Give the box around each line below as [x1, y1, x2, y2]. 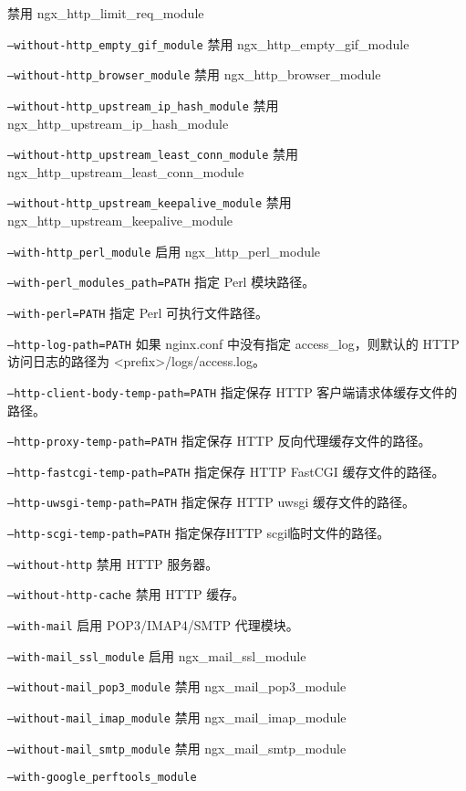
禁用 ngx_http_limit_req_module [7, 4, 204, 22]
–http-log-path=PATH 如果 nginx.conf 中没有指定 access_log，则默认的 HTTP [7, 333, 460, 353]
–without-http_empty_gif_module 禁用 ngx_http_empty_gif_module [7, 34, 409, 53]
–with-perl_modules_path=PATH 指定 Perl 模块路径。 [7, 272, 316, 291]
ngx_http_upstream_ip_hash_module [7, 113, 229, 132]
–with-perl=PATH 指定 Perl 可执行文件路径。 [7, 302, 269, 322]
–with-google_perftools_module [7, 771, 197, 785]
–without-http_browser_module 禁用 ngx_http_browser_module [7, 65, 381, 84]
